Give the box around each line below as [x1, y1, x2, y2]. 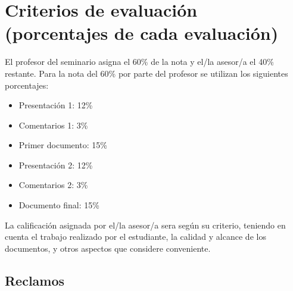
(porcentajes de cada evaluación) [5, 21, 279, 45]
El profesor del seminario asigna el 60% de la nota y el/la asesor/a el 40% [5, 55, 274, 68]
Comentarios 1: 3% [18, 118, 88, 131]
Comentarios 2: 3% [18, 179, 88, 191]
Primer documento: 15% [18, 139, 107, 151]
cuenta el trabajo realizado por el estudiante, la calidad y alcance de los [5, 230, 266, 243]
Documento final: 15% [18, 199, 99, 211]
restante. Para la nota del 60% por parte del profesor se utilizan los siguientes [5, 67, 288, 79]
